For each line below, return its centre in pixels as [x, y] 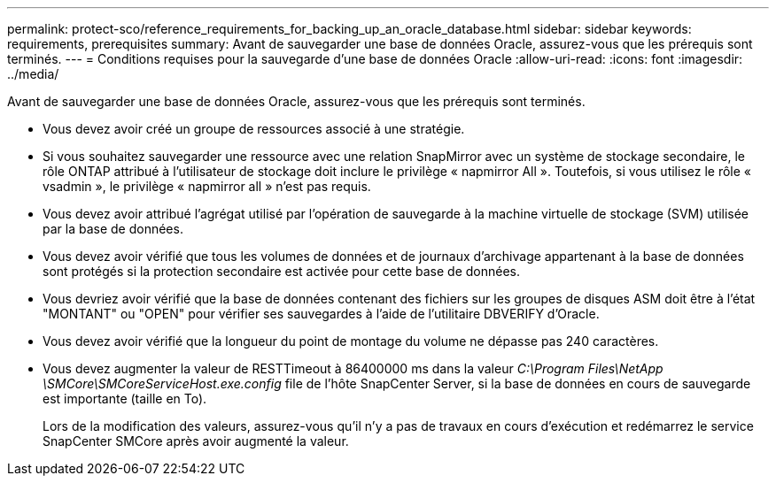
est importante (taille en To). [125, 399]
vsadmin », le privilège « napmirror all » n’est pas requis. [207, 186]
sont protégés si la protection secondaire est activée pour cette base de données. [282, 271]
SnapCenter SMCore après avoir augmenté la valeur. [196, 441]
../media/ [33, 74]
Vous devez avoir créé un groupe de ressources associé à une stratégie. [254, 129]
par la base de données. [113, 229]
